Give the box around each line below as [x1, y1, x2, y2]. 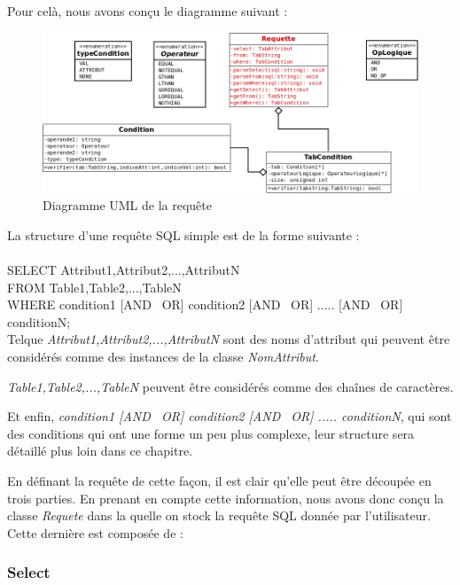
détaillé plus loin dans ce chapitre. [7, 441, 193, 460]
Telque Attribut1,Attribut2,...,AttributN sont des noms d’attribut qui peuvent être [7, 330, 450, 348]
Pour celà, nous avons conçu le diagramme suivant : [7, 2, 288, 19]
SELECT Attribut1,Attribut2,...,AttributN [7, 261, 240, 279]
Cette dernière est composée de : [7, 523, 183, 542]
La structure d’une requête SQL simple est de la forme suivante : [7, 225, 360, 244]
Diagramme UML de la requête [43, 196, 213, 214]
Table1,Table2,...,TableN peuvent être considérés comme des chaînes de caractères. [7, 377, 454, 395]
